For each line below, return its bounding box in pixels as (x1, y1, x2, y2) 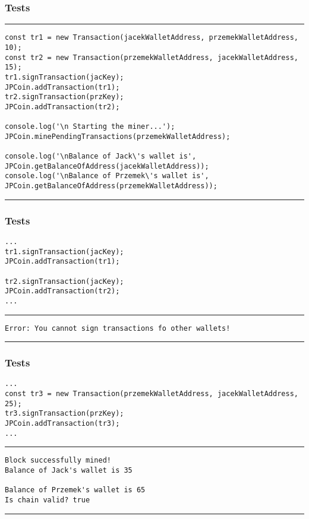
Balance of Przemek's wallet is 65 (5, 486, 146, 495)
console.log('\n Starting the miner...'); (5, 122, 175, 131)
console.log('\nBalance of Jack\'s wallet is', (5, 152, 197, 161)
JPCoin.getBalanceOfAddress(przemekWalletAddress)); (5, 182, 217, 191)
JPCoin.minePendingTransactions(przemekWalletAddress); (5, 132, 231, 141)
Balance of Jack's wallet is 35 (5, 466, 133, 474)
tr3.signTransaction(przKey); (5, 409, 124, 418)
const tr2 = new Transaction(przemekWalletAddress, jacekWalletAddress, (5, 53, 298, 62)
